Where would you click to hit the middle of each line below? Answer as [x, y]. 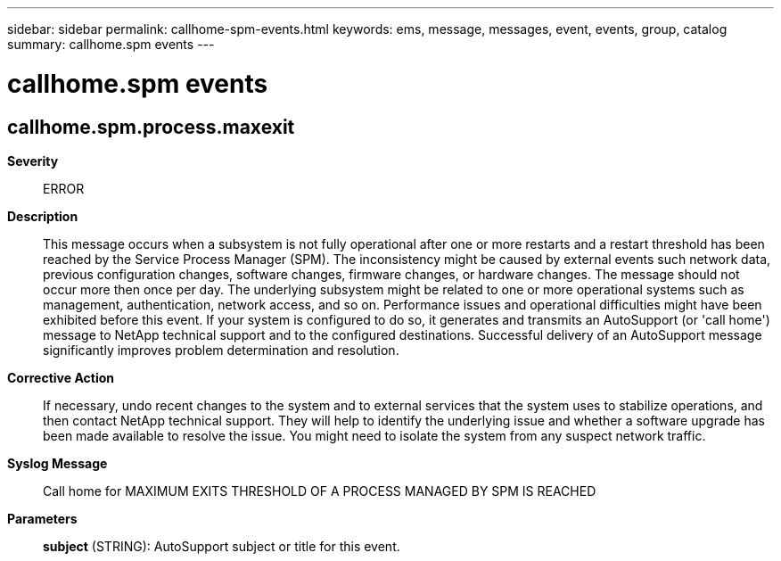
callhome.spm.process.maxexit [151, 127]
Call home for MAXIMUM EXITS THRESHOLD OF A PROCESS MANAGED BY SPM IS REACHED [320, 491]
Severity [33, 161]
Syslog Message [58, 463]
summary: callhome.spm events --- [111, 44]
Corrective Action [61, 377]
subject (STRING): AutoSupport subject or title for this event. [222, 546]
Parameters [42, 518]
